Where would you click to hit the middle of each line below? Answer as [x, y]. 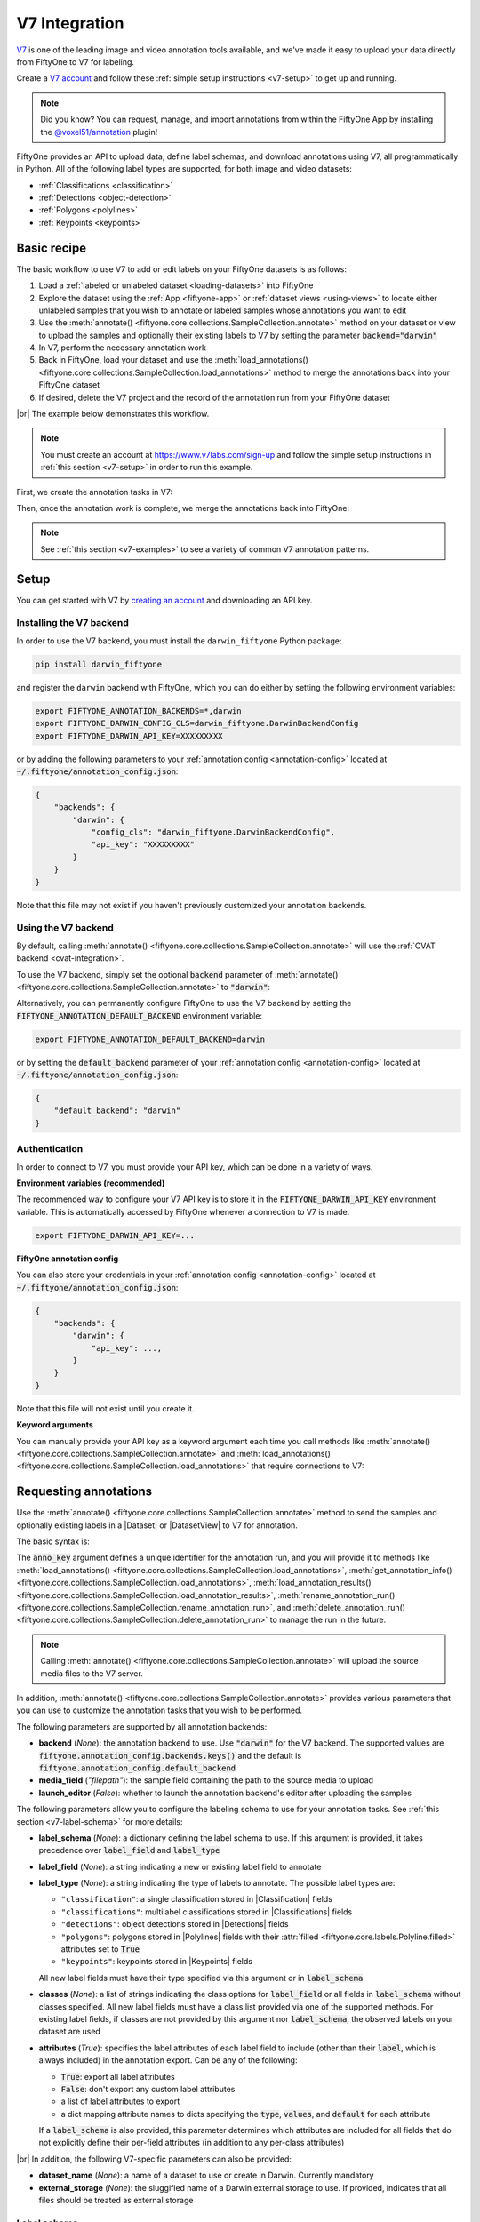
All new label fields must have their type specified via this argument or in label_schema [201, 1978]
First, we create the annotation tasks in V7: [95, 492]
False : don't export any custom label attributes [148, 2089]
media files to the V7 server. [92, 1673]
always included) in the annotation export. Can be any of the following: [168, 2060]
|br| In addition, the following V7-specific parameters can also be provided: [154, 2159]
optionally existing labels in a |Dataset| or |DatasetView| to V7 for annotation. [157, 1525]
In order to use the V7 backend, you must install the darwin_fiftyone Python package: [179, 641]
